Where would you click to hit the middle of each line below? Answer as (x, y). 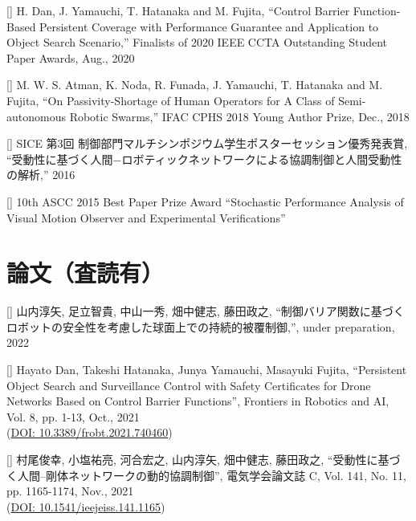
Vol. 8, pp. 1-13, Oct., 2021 (73, 416)
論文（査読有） (86, 273)
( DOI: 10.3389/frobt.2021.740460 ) (90, 432)
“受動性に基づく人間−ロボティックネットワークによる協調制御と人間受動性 (204, 159)
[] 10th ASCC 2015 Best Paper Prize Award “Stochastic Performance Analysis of (205, 201)
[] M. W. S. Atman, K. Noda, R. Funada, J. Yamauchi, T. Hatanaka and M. (195, 85)
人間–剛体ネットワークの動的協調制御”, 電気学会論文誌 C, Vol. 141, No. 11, (212, 475)
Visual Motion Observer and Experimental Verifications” (146, 217)
